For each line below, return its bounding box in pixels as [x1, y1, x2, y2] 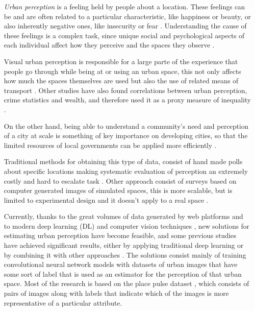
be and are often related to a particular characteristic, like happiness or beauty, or [4, 11, 251, 21]
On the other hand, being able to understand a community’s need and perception [4, 120, 249, 131]
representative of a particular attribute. [4, 297, 122, 308]
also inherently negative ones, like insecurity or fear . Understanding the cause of [4, 21, 247, 31]
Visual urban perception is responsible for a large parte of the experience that [4, 56, 238, 66]
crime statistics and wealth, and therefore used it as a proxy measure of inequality [4, 95, 251, 105]
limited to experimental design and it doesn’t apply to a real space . [4, 194, 208, 205]
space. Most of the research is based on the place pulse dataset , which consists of [4, 278, 249, 288]
